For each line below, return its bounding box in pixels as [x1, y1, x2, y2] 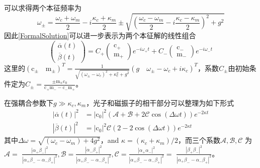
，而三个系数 [178, 135, 220, 145]
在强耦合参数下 [4, 97, 53, 108]
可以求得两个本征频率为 [4, 3, 81, 13]
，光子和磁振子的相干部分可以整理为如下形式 [86, 97, 234, 108]
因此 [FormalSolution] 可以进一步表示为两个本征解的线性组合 [4, 30, 196, 41]
